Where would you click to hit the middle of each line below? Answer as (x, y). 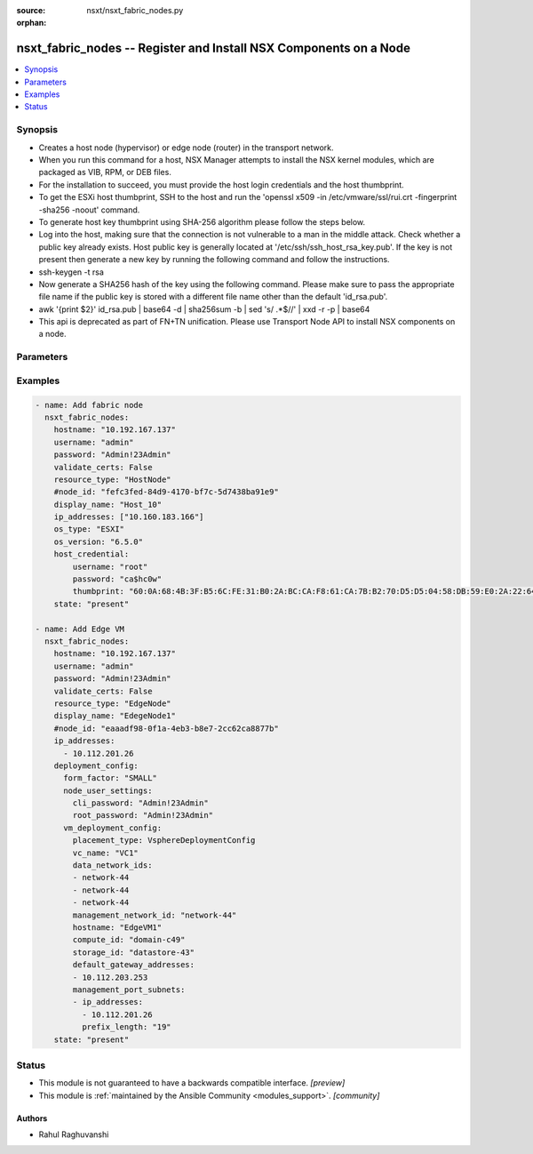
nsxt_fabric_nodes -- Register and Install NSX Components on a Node (213, 48)
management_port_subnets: (129, 990)
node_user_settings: (108, 790)
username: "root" (110, 566)
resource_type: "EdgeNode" (113, 703)
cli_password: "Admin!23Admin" (140, 803)
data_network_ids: (112, 865)
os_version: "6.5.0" (99, 541)
